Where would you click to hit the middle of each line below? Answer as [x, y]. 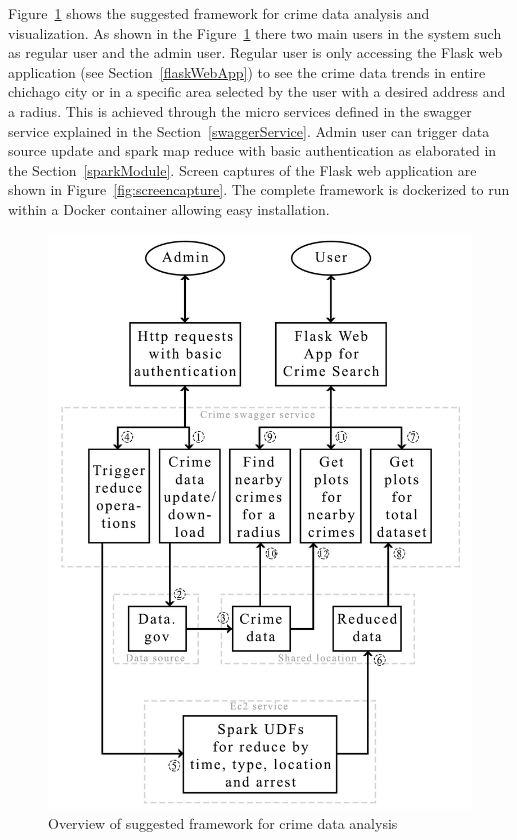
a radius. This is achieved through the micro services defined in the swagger [240, 110]
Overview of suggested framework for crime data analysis [223, 822]
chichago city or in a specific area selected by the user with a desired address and [257, 91]
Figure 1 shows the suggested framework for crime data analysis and [219, 13]
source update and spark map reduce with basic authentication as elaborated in [252, 150]
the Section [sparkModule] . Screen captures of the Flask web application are [242, 169]
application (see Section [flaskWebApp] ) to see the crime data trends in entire [247, 71]
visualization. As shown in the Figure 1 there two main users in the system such [255, 32]
